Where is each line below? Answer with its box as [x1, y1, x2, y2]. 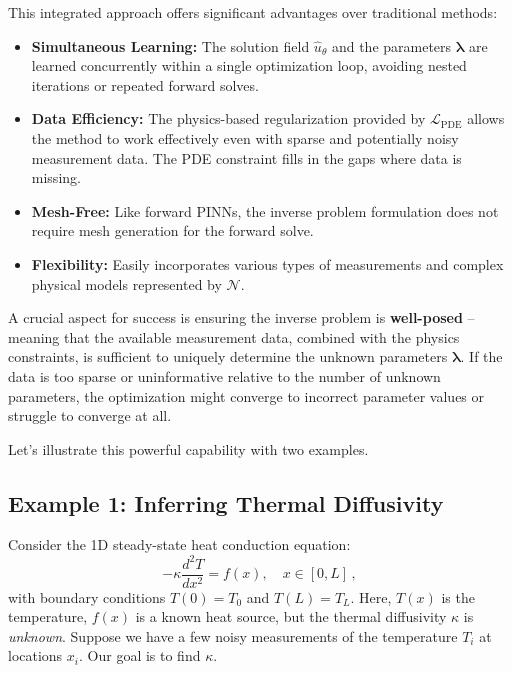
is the [441, 586, 475, 607]
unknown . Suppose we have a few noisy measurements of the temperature [8, 625, 458, 646]
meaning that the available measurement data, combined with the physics [8, 326, 460, 347]
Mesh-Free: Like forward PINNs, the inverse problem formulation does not [31, 200, 499, 221]
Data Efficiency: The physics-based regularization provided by [31, 108, 426, 129]
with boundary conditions [8, 586, 166, 607]
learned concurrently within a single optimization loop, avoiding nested [31, 55, 467, 76]
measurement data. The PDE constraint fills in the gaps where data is [31, 147, 462, 168]
